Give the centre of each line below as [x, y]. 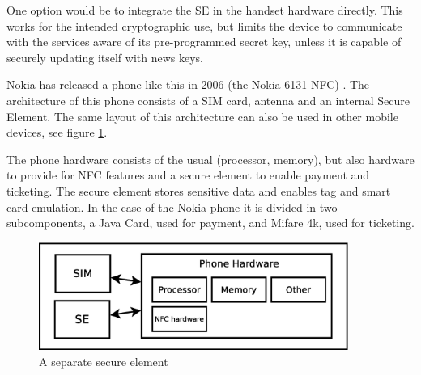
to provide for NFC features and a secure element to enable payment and [188, 175]
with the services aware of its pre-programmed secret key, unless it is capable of [204, 42]
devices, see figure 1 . [57, 132]
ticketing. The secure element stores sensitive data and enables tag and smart [199, 190]
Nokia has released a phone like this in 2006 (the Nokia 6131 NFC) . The [188, 84]
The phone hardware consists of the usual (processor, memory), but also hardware [210, 159]
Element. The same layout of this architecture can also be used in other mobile [202, 116]
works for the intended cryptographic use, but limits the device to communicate [204, 25]
